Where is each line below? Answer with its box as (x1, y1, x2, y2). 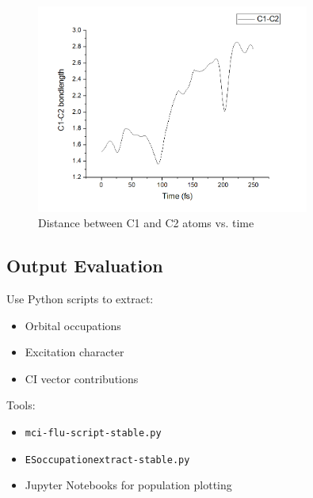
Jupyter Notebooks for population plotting (25, 477, 232, 493)
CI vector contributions (25, 370, 139, 386)
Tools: (6, 397, 36, 413)
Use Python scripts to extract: (6, 290, 154, 306)
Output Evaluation (6, 253, 163, 278)
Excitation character (25, 344, 124, 360)
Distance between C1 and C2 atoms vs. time (38, 215, 254, 231)
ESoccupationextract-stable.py (25, 454, 190, 466)
